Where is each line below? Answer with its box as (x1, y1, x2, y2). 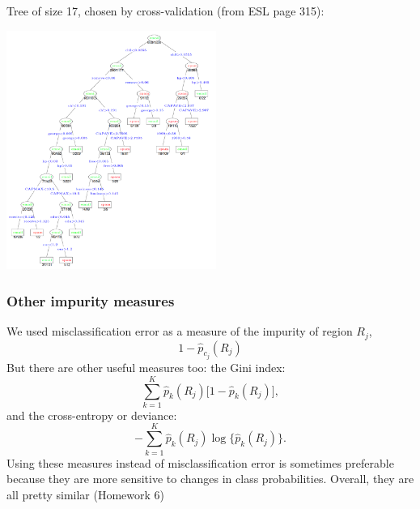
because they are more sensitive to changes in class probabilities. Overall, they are (6, 470, 414, 487)
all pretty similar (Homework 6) (6, 485, 165, 503)
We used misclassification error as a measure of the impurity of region (6, 323, 353, 340)
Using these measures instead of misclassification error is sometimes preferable (6, 454, 394, 471)
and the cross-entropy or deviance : (6, 406, 177, 423)
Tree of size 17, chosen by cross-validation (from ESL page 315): (6, 2, 325, 19)
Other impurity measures (6, 290, 175, 310)
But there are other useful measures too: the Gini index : (6, 359, 286, 376)
